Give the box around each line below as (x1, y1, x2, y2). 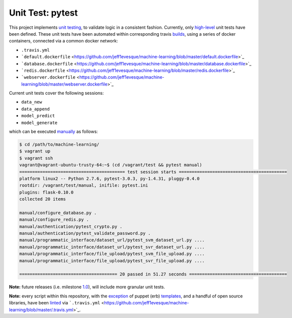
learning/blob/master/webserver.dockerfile (21, 81, 107, 87)
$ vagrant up (19, 148, 51, 154)
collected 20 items (19, 196, 66, 202)
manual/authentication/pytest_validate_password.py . (19, 231, 151, 236)
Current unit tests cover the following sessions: (9, 90, 104, 96)
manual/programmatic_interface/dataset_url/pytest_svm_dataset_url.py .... (19, 237, 205, 243)
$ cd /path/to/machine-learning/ (19, 142, 100, 147)
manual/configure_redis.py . (19, 217, 89, 222)
